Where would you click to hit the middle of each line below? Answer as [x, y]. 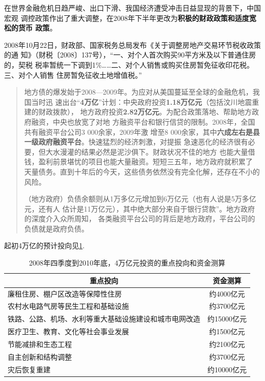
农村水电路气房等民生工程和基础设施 [68, 306]
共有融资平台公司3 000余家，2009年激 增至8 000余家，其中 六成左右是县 [142, 131]
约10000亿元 [227, 369]
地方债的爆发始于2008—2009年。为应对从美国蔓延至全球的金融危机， [138, 92]
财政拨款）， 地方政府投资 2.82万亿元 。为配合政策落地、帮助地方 [145, 112]
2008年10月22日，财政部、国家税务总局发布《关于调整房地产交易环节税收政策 [132, 45]
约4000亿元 [227, 293]
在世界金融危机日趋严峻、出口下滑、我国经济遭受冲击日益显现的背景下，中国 [132, 8]
